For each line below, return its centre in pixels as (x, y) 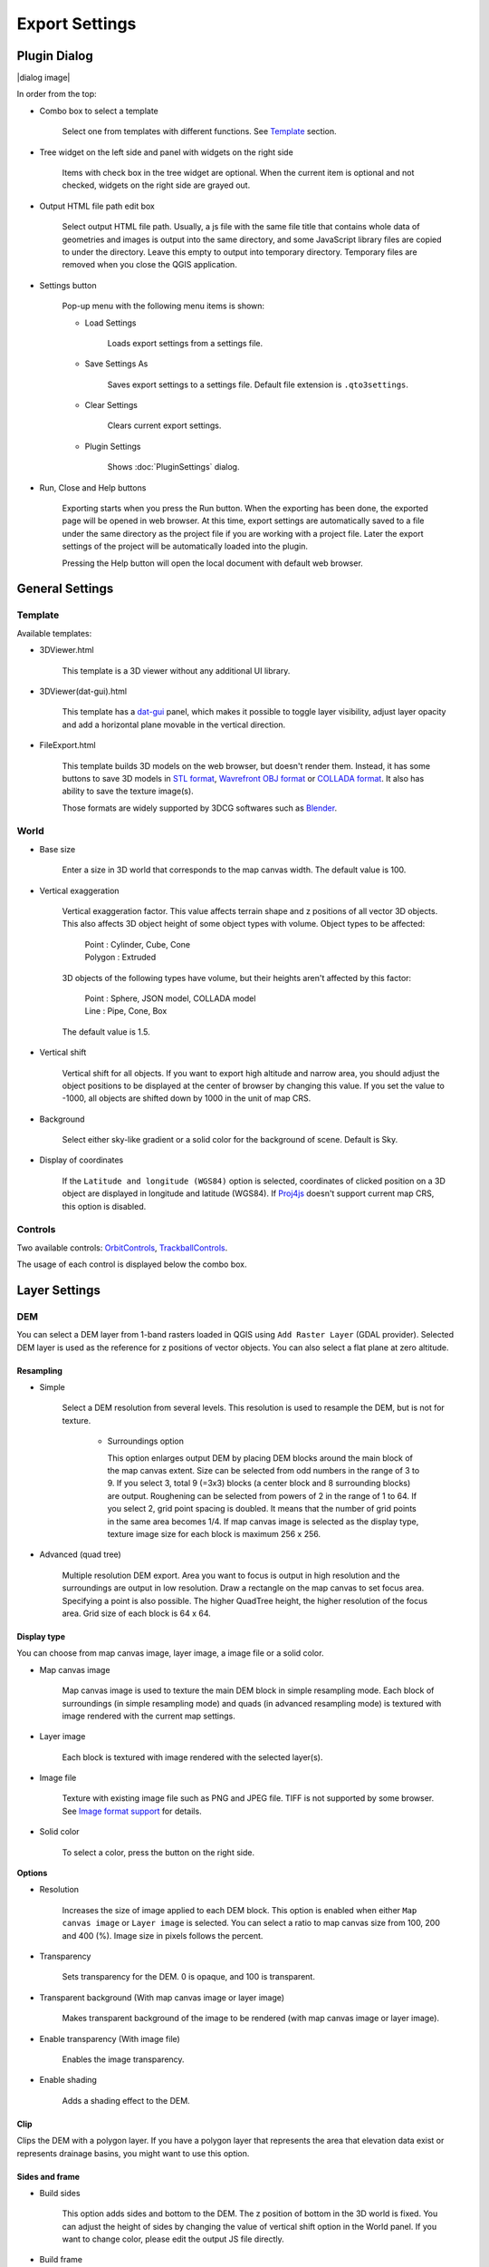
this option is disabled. (104, 1206)
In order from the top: (57, 94)
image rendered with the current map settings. (149, 1716)
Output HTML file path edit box (97, 206)
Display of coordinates (81, 1160)
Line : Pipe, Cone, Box (126, 1011)
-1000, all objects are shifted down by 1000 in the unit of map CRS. (187, 1098)
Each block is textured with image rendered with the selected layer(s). (192, 1757)
